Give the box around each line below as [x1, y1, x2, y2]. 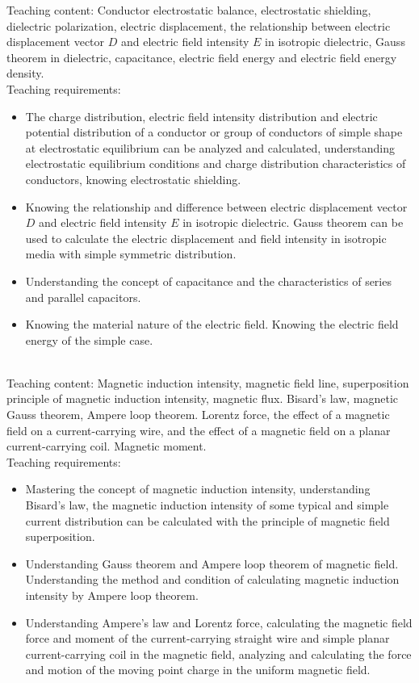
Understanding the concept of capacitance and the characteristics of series [25, 272, 392, 289]
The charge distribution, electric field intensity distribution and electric [25, 107, 378, 124]
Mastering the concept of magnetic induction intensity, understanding [25, 480, 371, 497]
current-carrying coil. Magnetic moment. [6, 438, 207, 455]
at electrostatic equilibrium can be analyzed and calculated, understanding [25, 139, 396, 156]
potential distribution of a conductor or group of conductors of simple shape [25, 124, 403, 140]
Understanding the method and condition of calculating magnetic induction [25, 571, 400, 588]
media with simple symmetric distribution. [25, 245, 237, 262]
